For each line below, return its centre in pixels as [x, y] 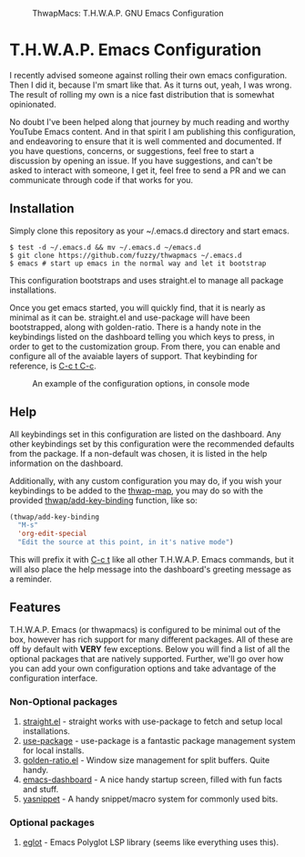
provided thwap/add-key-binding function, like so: [103, 500]
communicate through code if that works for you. [102, 180]
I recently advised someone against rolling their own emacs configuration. [148, 75]
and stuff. [41, 790]
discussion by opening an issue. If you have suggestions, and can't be [141, 160]
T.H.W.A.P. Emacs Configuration [136, 50]
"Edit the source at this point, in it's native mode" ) [126, 542]
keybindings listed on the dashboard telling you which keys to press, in [142, 336]
